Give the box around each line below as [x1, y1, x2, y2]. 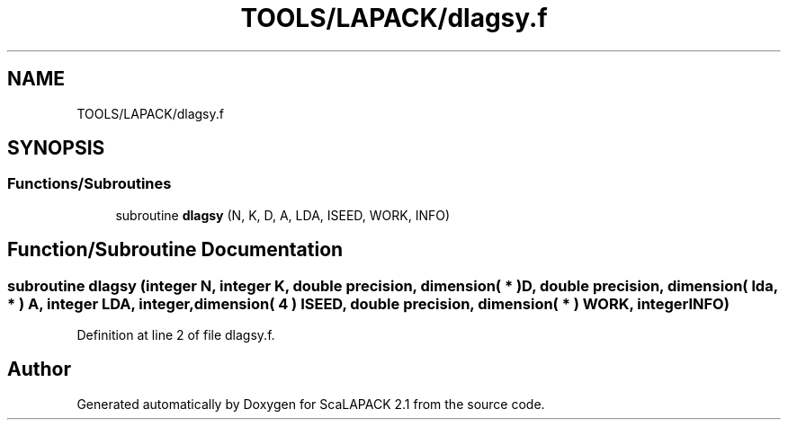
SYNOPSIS [7, 137, 105, 160]
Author [7, 358, 71, 381]
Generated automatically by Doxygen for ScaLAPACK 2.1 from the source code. [76, 396, 545, 412]
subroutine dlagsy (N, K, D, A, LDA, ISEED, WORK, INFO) [115, 207, 451, 223]
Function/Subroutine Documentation [7, 238, 344, 262]
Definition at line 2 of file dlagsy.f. [76, 327, 275, 343]
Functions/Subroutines [7, 174, 172, 193]
